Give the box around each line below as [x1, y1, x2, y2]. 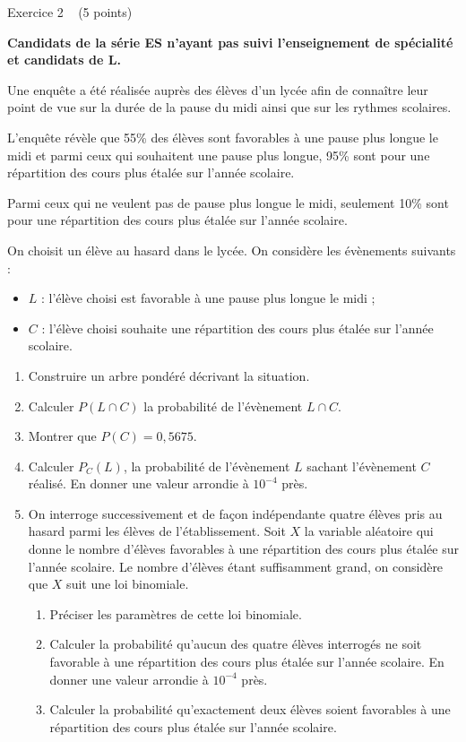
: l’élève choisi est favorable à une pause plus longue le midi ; [41, 289, 375, 307]
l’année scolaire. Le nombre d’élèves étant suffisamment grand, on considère [28, 556, 444, 575]
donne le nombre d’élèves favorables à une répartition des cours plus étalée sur [28, 539, 459, 558]
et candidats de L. [7, 50, 121, 69]
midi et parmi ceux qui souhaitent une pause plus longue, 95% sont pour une [7, 145, 430, 164]
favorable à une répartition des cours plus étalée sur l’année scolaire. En [49, 652, 444, 671]
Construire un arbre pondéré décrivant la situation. [28, 366, 310, 384]
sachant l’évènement [306, 456, 417, 475]
